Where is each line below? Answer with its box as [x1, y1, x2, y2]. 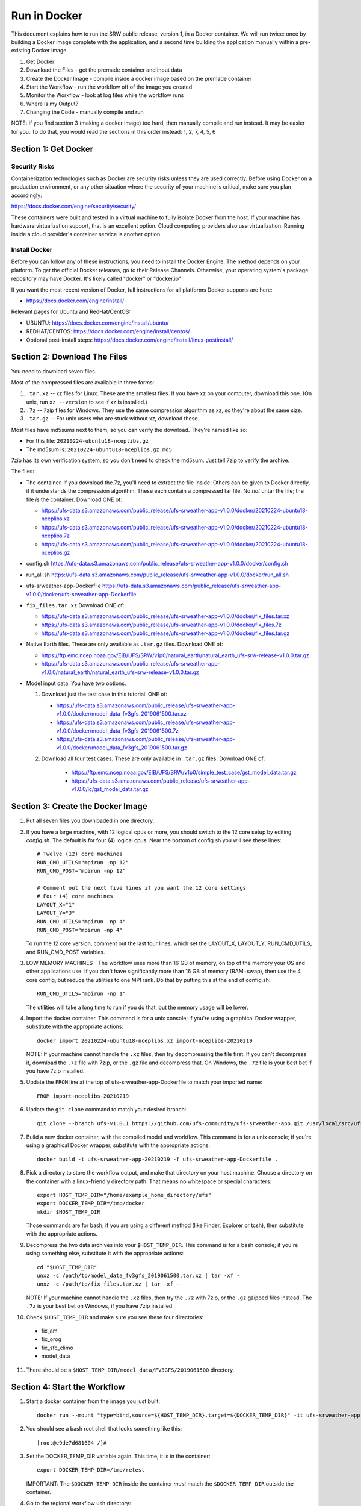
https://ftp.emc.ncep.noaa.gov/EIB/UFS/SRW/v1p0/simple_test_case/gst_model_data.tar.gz [71, 769, 297, 776]
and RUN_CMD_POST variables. [26, 948, 105, 955]
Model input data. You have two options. [26, 680, 126, 687]
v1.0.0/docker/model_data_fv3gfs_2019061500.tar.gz [56, 744, 187, 751]
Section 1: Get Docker [11, 143, 94, 154]
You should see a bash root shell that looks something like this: [26, 1425, 182, 1433]
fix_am [41, 1327, 58, 1334]
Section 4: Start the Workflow [11, 1382, 125, 1392]
